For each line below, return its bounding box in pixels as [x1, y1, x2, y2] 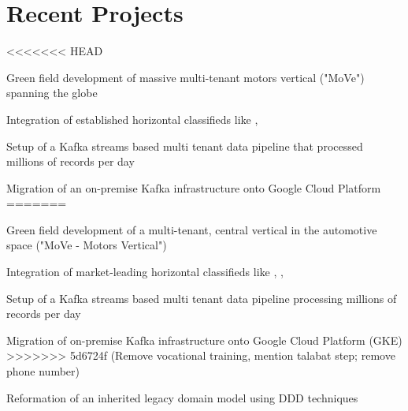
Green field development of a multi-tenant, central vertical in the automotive [6, 221, 377, 237]
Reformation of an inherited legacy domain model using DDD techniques [6, 389, 358, 405]
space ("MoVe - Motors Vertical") [6, 237, 167, 253]
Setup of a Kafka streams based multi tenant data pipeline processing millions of [6, 290, 397, 306]
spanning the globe [6, 84, 98, 101]
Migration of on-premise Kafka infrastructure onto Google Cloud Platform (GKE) [6, 331, 402, 348]
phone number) [6, 363, 80, 379]
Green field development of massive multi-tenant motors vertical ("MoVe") [6, 69, 365, 85]
